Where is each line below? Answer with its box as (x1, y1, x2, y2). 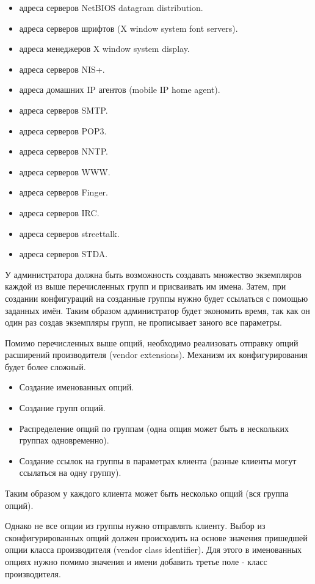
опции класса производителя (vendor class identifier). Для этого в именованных (5, 543, 302, 556)
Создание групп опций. (19, 401, 106, 414)
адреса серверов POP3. (19, 124, 107, 137)
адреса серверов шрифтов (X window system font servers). (19, 21, 238, 34)
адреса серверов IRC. (19, 206, 100, 219)
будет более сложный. (5, 360, 86, 373)
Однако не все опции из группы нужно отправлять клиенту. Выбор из (5, 519, 266, 532)
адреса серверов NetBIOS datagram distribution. (19, 1, 203, 13)
